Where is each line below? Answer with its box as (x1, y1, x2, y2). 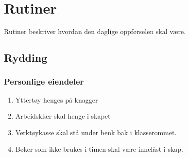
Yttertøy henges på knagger (15, 94, 98, 105)
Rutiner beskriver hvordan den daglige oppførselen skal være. (4, 26, 186, 36)
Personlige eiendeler (4, 75, 84, 87)
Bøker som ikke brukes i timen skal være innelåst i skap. (15, 143, 184, 154)
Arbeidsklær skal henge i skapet (15, 111, 111, 121)
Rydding (4, 50, 48, 65)
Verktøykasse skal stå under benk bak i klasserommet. (15, 127, 177, 137)
